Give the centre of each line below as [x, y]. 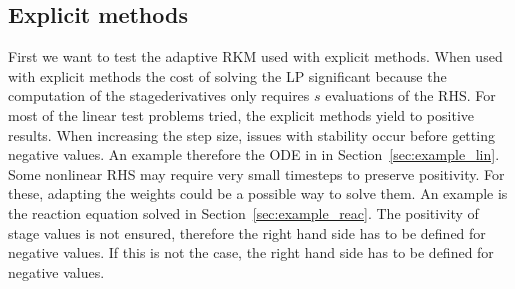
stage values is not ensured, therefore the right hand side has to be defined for [247, 232]
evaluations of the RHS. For [410, 95]
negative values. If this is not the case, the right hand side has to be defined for [251, 252]
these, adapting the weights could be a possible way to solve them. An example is [258, 193]
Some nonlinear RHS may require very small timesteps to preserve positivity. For [256, 173]
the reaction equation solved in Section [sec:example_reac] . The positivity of [243, 212]
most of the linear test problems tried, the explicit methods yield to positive [241, 114]
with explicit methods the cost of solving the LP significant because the [227, 75]
